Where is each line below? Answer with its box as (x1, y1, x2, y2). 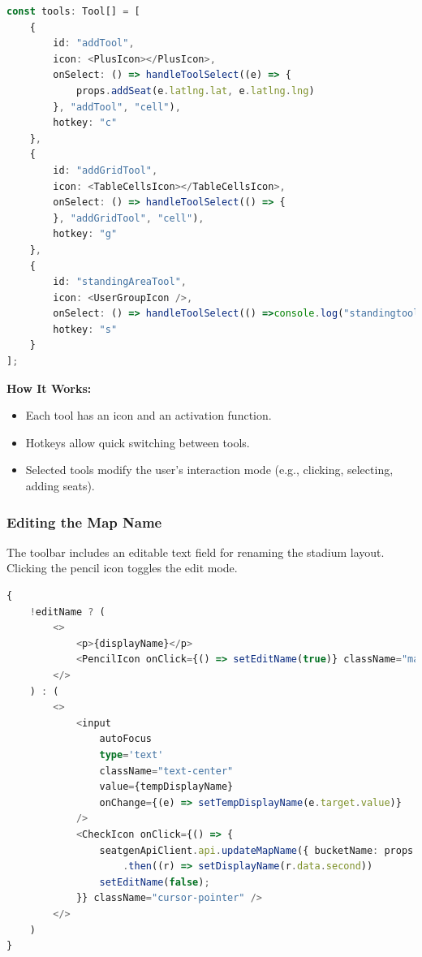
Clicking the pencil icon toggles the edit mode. (6, 559, 238, 576)
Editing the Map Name (6, 511, 162, 532)
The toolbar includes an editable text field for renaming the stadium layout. (6, 543, 385, 560)
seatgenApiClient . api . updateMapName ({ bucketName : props (99, 844, 414, 856)
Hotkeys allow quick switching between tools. (25, 433, 250, 450)
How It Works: (6, 379, 92, 396)
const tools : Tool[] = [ (6, 6, 140, 17)
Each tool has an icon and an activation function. (25, 407, 272, 424)
